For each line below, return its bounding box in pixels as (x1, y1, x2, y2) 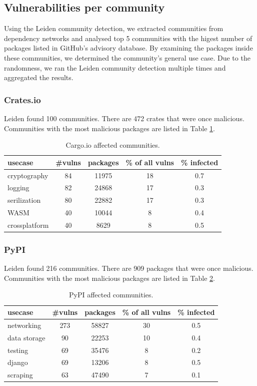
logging (7, 182, 29, 193)
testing (7, 344, 28, 355)
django (7, 357, 28, 367)
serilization (7, 195, 41, 205)
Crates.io (4, 93, 41, 106)
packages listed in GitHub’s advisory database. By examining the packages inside (4, 43, 253, 53)
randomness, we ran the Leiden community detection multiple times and (4, 62, 226, 73)
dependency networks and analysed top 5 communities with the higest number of (4, 33, 252, 43)
